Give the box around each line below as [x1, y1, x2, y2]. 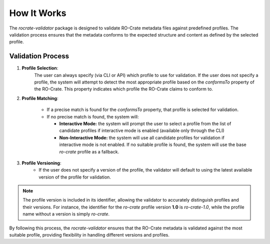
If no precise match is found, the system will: [46, 113, 139, 119]
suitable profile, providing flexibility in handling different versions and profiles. [9, 232, 170, 238]
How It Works [9, 7, 66, 18]
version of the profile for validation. [38, 174, 111, 180]
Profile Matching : [21, 95, 58, 101]
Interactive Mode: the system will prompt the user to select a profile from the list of [59, 120, 231, 126]
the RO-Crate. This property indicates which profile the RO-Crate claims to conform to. [34, 86, 213, 92]
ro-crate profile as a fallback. [59, 148, 119, 154]
